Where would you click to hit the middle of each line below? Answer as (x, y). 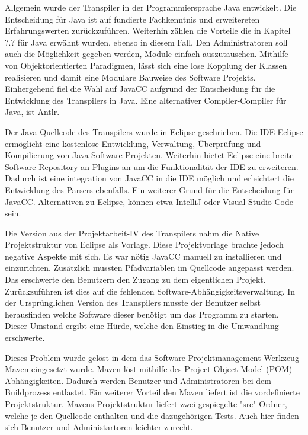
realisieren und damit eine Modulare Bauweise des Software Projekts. (130, 77)
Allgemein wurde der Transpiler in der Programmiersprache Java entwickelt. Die (151, 7)
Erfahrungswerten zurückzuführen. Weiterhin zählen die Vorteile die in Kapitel (148, 31)
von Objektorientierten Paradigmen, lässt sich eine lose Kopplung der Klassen (146, 65)
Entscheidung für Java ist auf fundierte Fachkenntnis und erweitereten (132, 19)
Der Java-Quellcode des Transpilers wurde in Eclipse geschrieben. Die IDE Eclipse (154, 131)
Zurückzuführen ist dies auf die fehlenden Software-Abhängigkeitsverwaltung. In (150, 291)
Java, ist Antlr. (32, 112)
